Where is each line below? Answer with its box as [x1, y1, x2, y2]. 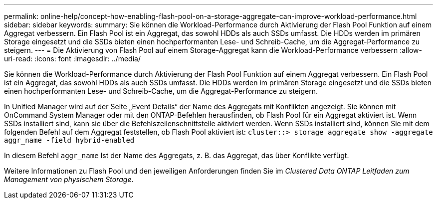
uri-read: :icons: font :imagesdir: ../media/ [4, 54, 141, 63]
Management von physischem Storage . [4, 175, 134, 184]
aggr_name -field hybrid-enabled [4, 136, 135, 144]
